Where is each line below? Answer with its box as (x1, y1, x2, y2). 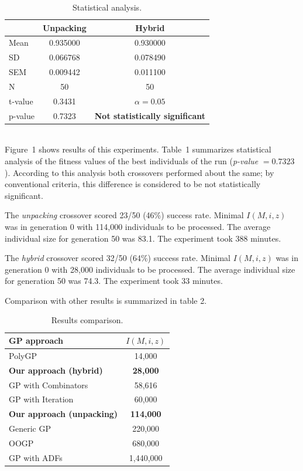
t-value (9, 94, 33, 107)
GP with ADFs (9, 451, 63, 463)
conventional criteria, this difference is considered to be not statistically (5, 178, 261, 190)
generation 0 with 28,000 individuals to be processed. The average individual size (5, 263, 295, 275)
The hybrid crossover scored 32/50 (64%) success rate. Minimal (5, 252, 230, 264)
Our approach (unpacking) (9, 408, 118, 420)
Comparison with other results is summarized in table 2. (5, 294, 207, 306)
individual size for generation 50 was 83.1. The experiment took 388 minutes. (5, 232, 281, 244)
